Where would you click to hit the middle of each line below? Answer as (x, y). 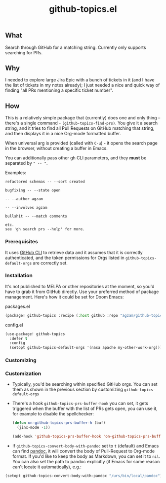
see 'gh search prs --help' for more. (45, 229)
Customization (23, 373)
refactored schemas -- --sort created (45, 182)
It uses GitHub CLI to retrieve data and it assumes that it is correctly (74, 252)
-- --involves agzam (26, 208)
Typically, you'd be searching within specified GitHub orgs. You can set (85, 384)
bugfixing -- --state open (33, 190)
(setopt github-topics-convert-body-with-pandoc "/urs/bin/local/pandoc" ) (84, 476)
